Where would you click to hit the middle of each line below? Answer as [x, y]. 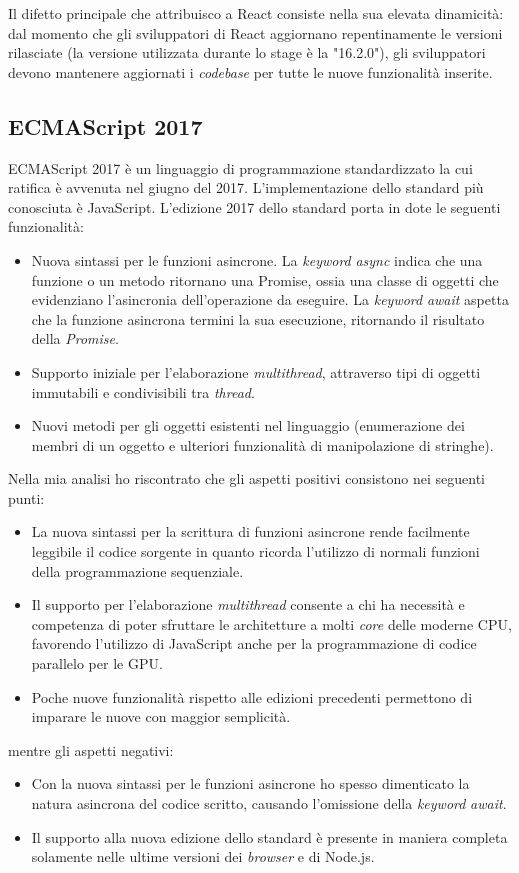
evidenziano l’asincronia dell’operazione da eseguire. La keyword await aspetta [270, 299]
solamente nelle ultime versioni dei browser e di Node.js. [203, 856]
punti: [26, 497]
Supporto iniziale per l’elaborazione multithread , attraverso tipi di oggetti [256, 371]
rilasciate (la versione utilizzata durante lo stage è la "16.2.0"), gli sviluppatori [247, 52]
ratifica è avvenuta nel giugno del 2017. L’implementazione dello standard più [246, 187]
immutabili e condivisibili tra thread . [143, 391]
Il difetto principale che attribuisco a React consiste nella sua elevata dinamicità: [256, 13]
